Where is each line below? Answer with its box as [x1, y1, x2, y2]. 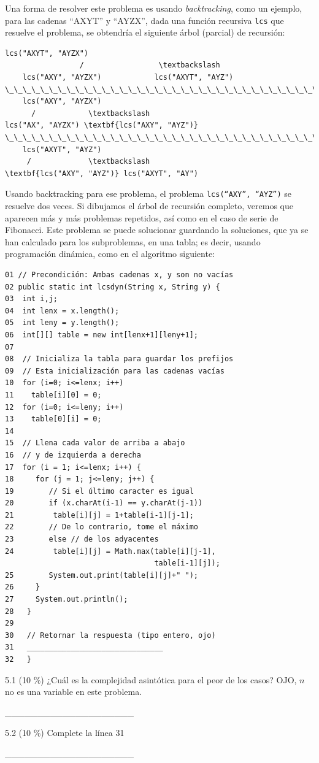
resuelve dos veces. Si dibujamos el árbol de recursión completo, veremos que [5, 199, 293, 212]
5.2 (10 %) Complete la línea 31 [5, 726, 125, 739]
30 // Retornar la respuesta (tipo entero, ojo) [5, 631, 216, 640]
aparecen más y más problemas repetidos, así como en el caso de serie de [5, 211, 279, 224]
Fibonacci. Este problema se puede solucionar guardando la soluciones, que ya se [5, 223, 309, 236]
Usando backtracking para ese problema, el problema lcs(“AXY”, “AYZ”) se [5, 187, 292, 200]
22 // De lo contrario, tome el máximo [5, 523, 198, 532]
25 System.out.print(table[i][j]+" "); [5, 570, 198, 580]
